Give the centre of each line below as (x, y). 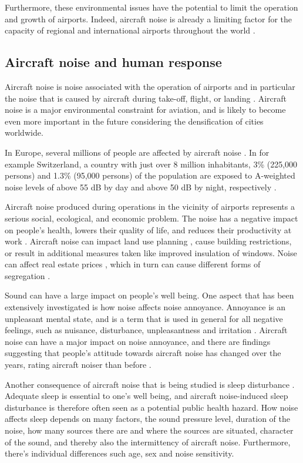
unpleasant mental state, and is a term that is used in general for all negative (144, 318)
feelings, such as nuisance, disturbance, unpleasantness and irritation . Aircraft (146, 330)
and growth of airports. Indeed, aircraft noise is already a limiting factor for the (149, 19)
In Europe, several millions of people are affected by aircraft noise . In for (137, 152)
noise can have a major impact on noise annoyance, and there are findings (138, 341)
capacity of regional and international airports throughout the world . (130, 30)
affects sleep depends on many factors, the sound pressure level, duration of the (148, 419)
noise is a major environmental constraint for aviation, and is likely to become (145, 110)
